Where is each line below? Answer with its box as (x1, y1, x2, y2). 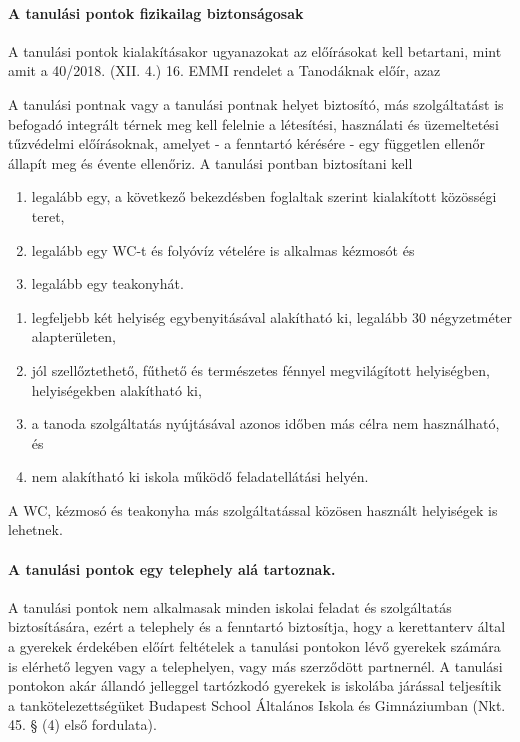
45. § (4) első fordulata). (8, 714, 157, 735)
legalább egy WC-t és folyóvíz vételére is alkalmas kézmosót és (31, 239, 415, 260)
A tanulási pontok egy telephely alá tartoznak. (8, 558, 336, 579)
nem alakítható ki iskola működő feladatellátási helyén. (31, 466, 369, 487)
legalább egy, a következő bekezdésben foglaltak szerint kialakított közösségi (31, 186, 497, 207)
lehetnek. (8, 519, 63, 540)
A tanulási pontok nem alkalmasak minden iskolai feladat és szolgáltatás (8, 596, 452, 617)
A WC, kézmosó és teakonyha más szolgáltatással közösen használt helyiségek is (8, 499, 498, 520)
